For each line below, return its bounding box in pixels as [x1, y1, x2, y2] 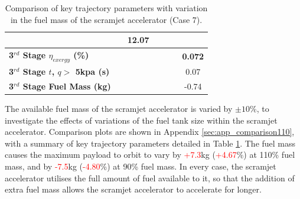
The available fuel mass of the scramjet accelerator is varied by [5, 102, 233, 115]
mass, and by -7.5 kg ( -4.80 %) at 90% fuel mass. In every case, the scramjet [5, 160, 276, 172]
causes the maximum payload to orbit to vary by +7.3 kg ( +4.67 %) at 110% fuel [5, 148, 295, 161]
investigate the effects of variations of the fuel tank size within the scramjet [5, 114, 278, 126]
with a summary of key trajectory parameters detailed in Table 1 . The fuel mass [5, 137, 296, 149]
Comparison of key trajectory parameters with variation [5, 2, 208, 14]
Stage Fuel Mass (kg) [22, 79, 111, 92]
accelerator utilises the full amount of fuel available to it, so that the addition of [5, 171, 295, 184]
